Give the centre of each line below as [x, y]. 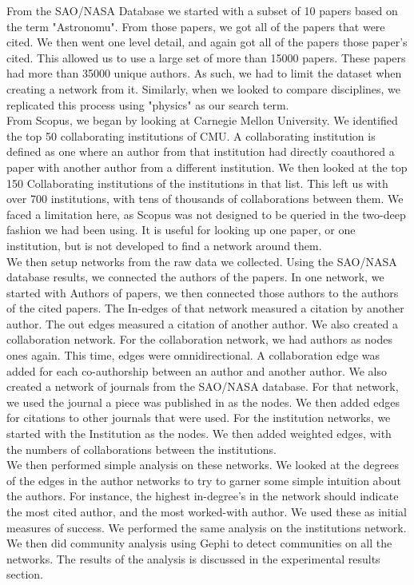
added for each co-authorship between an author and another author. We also [197, 370]
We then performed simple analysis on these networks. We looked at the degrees [203, 465]
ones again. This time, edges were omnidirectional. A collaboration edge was [193, 355]
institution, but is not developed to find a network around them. [164, 245]
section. [25, 574]
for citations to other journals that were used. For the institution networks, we [199, 418]
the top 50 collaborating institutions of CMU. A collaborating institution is [191, 135]
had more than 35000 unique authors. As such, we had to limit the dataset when [204, 73]
